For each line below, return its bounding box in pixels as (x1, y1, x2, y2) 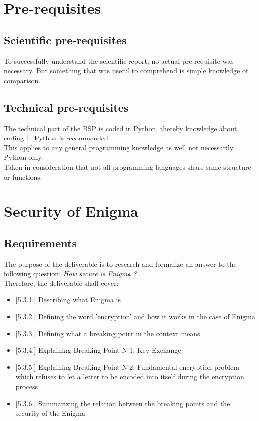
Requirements (4, 235, 77, 250)
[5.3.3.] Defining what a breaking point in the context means (15, 328, 200, 338)
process (15, 381, 38, 392)
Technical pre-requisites (4, 99, 129, 115)
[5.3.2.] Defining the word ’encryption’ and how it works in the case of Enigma (15, 311, 255, 322)
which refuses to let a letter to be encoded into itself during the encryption (15, 371, 244, 382)
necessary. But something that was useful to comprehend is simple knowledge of (4, 65, 248, 76)
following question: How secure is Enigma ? (4, 268, 137, 279)
